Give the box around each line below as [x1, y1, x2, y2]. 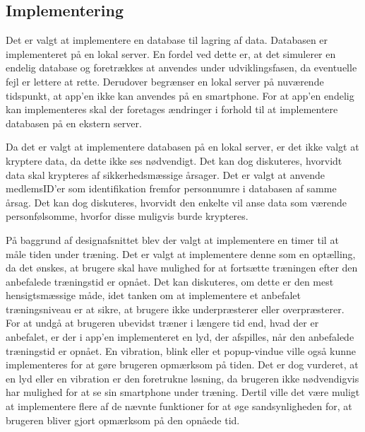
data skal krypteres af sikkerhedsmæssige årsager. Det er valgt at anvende [6, 167, 325, 182]
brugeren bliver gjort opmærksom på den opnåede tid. [6, 412, 240, 427]
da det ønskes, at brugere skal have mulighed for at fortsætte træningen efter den [6, 260, 358, 275]
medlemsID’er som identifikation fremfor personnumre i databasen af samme [6, 181, 337, 196]
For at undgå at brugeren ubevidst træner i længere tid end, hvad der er [6, 315, 319, 330]
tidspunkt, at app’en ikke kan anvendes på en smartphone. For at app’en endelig [6, 88, 354, 103]
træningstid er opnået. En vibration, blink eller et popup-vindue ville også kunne [6, 343, 357, 358]
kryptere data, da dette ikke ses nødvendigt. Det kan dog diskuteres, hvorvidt [6, 153, 342, 168]
